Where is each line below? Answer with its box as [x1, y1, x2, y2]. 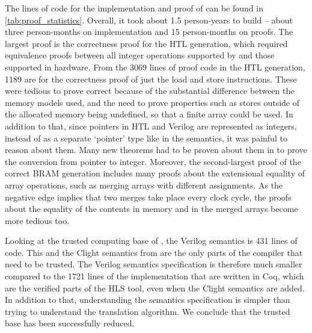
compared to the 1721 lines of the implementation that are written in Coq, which [5, 270, 304, 282]
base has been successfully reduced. [5, 317, 135, 329]
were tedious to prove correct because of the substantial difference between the [5, 84, 295, 97]
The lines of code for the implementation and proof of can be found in [5, 2, 263, 14]
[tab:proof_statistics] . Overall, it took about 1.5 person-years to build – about [5, 13, 293, 26]
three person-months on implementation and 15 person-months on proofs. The [5, 25, 293, 38]
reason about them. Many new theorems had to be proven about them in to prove [5, 143, 307, 156]
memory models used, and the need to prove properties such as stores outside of [5, 96, 299, 108]
